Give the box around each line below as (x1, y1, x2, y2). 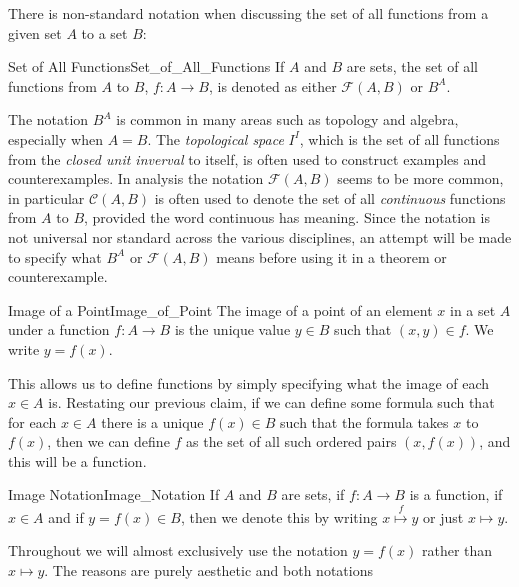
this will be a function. (8, 450, 147, 471)
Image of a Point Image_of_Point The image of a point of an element (8, 299, 433, 320)
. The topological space (147, 128, 284, 149)
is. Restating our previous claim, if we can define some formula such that (48, 392, 495, 413)
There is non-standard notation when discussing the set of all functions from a (8, 3, 489, 23)
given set (8, 22, 62, 43)
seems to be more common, (337, 168, 504, 189)
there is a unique (101, 411, 204, 432)
